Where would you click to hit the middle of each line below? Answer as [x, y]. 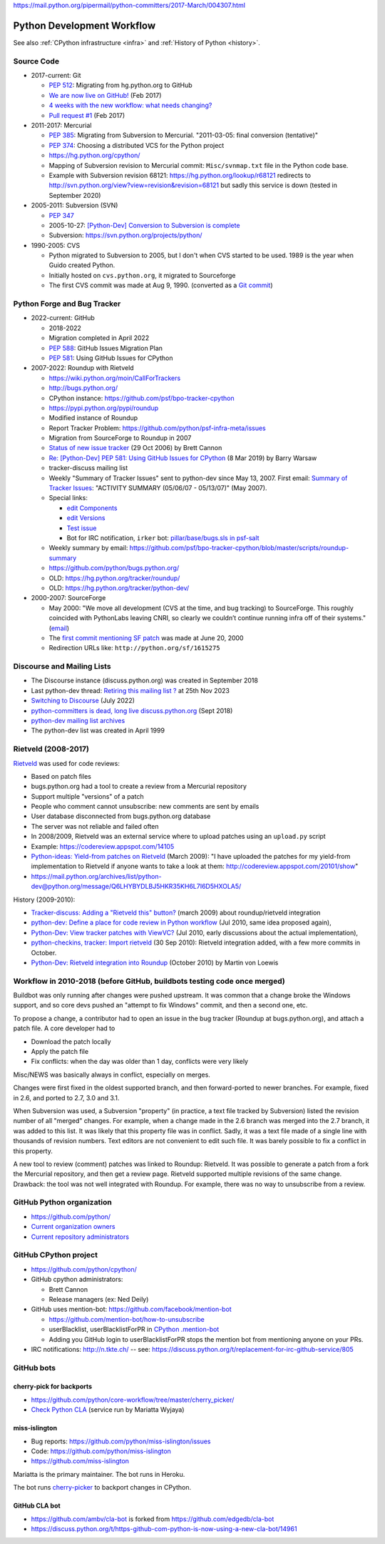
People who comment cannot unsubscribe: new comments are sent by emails [145, 807]
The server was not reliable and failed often [95, 826]
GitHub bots [35, 1368]
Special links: [68, 498]
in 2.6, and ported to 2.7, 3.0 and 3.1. [66, 1097]
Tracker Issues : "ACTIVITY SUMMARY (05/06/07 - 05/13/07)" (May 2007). [158, 488]
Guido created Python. [82, 265]
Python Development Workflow [84, 25]
